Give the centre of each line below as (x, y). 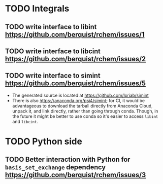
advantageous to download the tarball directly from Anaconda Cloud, (82, 106)
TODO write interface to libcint (53, 51)
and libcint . (25, 121)
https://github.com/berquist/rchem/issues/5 (76, 84)
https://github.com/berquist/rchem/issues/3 (76, 175)
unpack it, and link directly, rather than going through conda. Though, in (85, 111)
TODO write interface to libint (51, 27)
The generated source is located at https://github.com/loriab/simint (81, 95)
